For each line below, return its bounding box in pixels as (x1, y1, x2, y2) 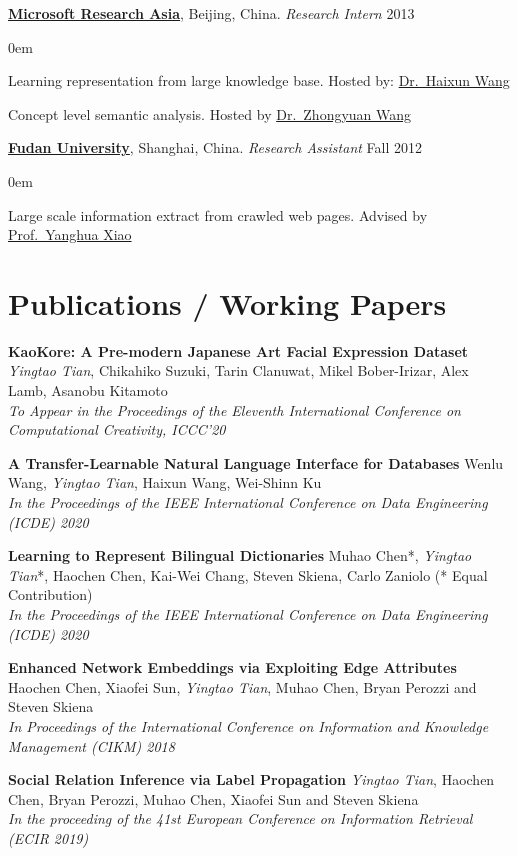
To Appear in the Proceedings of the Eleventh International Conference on (8, 399, 461, 420)
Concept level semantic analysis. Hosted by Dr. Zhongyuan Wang (8, 103, 412, 124)
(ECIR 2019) (8, 827, 89, 848)
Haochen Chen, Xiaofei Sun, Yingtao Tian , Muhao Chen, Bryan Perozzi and (8, 676, 477, 697)
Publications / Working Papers (8, 282, 447, 323)
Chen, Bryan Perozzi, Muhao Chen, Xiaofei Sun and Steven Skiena (8, 788, 419, 809)
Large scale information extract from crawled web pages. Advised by (8, 204, 428, 225)
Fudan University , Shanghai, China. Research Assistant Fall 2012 (8, 137, 423, 158)
